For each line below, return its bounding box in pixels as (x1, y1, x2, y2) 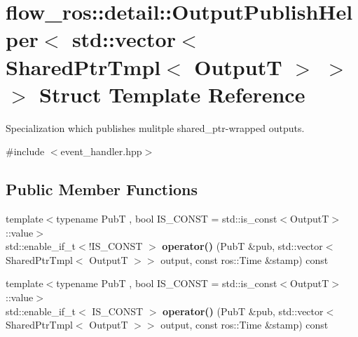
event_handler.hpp (60, 144, 142, 159)
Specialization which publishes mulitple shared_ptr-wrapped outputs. (6, 120, 305, 135)
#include (6, 144, 45, 159)
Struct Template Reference (39, 79, 305, 108)
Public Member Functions (6, 178, 198, 200)
